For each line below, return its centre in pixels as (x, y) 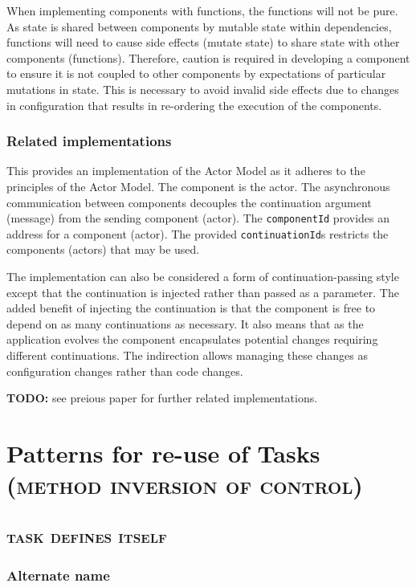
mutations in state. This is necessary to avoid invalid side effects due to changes (203, 89)
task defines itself (87, 535)
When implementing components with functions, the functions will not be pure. (202, 10)
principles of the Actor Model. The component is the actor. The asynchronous (198, 186)
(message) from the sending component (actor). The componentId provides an (198, 218)
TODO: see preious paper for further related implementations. (162, 398)
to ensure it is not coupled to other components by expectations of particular (196, 73)
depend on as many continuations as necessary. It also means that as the (185, 323)
